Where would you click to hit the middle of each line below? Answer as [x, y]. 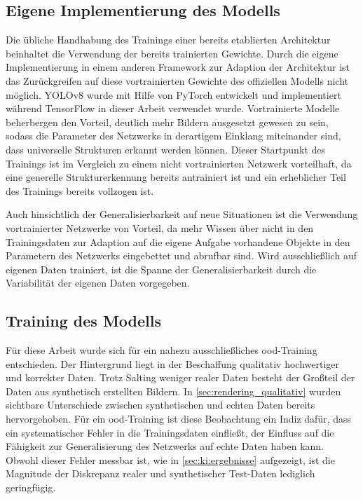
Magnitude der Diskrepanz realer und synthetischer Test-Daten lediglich [160, 473]
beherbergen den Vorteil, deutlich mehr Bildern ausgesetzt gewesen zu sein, [167, 122]
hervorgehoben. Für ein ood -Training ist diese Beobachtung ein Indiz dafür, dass [178, 419]
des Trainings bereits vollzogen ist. [80, 190]
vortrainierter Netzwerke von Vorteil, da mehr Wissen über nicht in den [160, 227]
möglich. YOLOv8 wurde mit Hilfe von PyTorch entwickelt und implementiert [173, 94]
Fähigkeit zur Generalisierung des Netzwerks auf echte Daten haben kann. [165, 446]
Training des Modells [83, 321]
